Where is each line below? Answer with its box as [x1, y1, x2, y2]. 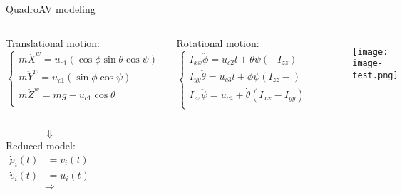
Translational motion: [6, 35, 100, 50]
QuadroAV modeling [6, 1, 96, 16]
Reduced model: [6, 137, 76, 152]
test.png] [352, 70, 398, 80]
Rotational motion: [176, 35, 259, 50]
